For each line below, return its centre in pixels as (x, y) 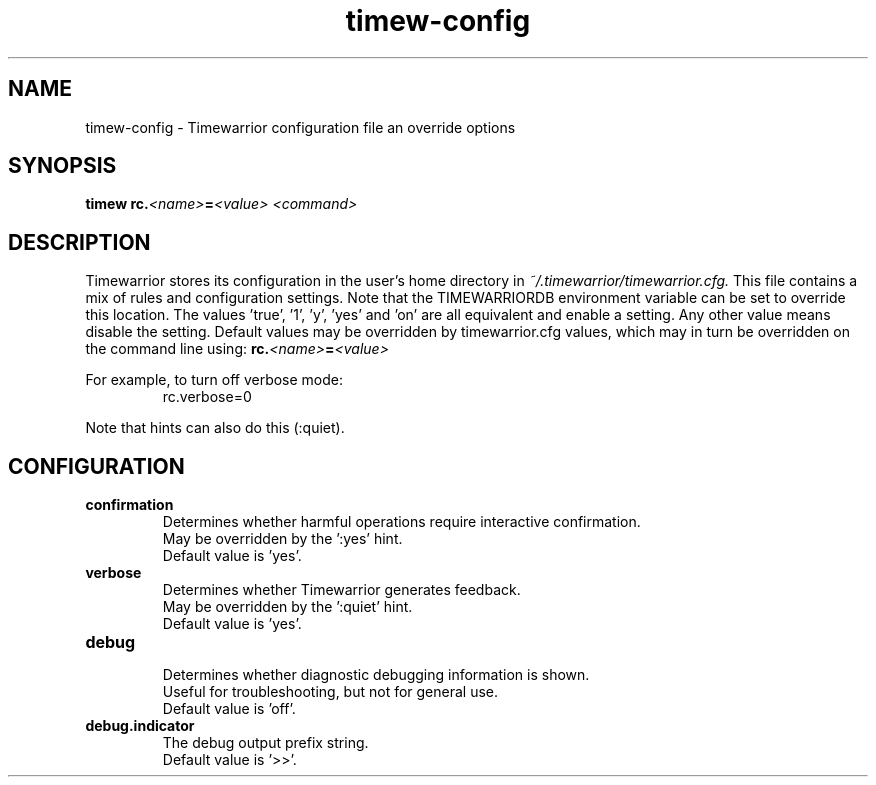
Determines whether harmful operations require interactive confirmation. (401, 522)
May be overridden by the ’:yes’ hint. (282, 539)
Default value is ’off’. (229, 709)
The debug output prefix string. (265, 743)
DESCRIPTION (79, 242)
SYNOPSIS (62, 166)
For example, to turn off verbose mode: (214, 380)
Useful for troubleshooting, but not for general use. (330, 692)
